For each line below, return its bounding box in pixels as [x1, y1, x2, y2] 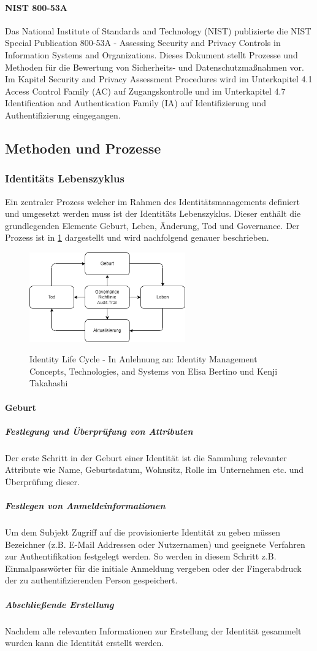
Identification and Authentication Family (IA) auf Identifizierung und [5, 96, 267, 109]
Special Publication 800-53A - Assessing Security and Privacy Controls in [5, 36, 281, 49]
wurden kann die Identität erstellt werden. [5, 636, 164, 649]
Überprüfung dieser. [5, 475, 80, 488]
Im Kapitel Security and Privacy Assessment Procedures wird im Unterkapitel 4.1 [5, 72, 313, 85]
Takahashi [29, 376, 68, 389]
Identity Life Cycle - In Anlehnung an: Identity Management [29, 353, 258, 365]
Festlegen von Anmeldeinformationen [5, 499, 166, 512]
